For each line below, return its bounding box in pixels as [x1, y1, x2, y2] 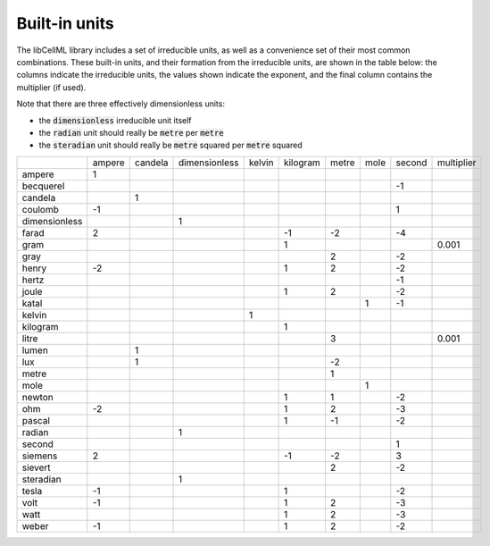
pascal [21, 414, 51, 426]
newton [21, 391, 54, 403]
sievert [21, 461, 51, 474]
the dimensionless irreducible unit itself [38, 114, 192, 125]
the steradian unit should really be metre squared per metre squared [38, 139, 303, 151]
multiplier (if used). [16, 81, 87, 93]
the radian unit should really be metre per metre [38, 127, 224, 138]
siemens [21, 449, 58, 462]
